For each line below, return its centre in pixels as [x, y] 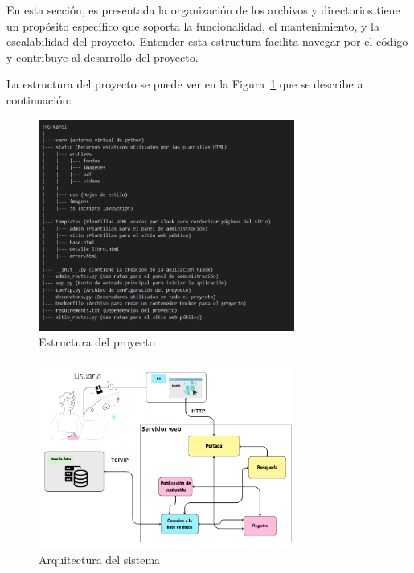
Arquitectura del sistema [100, 559]
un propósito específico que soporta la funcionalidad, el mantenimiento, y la [193, 25]
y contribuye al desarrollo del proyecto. [102, 57]
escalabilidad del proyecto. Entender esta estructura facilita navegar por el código [207, 41]
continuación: [39, 99]
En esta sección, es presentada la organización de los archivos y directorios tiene [203, 10]
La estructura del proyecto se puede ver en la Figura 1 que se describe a [185, 84]
